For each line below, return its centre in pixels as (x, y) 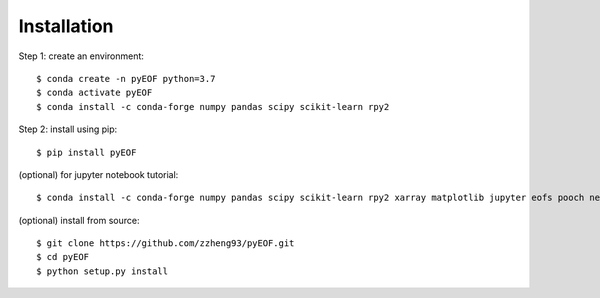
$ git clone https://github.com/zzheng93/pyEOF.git (165, 243)
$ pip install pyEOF (86, 152)
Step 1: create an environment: (81, 56)
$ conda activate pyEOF (94, 93)
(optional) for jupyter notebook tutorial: (98, 174)
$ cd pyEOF (63, 257)
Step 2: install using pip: (68, 129)
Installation (66, 26)
